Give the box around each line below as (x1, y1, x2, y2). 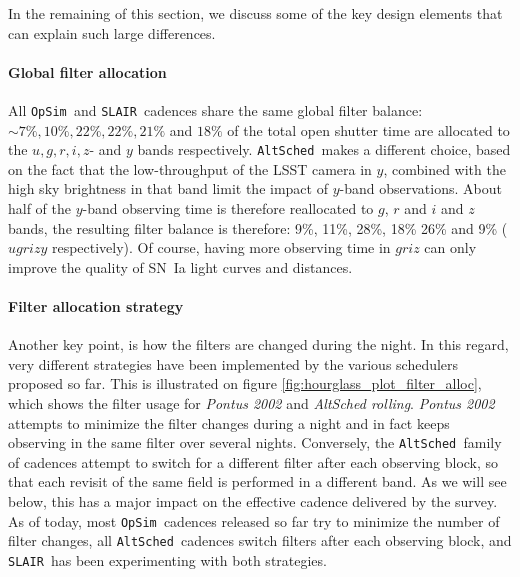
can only (424, 237, 477, 258)
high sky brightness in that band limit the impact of (8, 178, 328, 199)
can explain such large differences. (8, 22, 216, 43)
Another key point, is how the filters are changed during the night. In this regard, (8, 334, 509, 355)
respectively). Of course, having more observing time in (51, 237, 391, 258)
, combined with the (383, 158, 506, 179)
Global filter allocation (8, 61, 167, 82)
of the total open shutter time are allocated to (227, 119, 510, 140)
